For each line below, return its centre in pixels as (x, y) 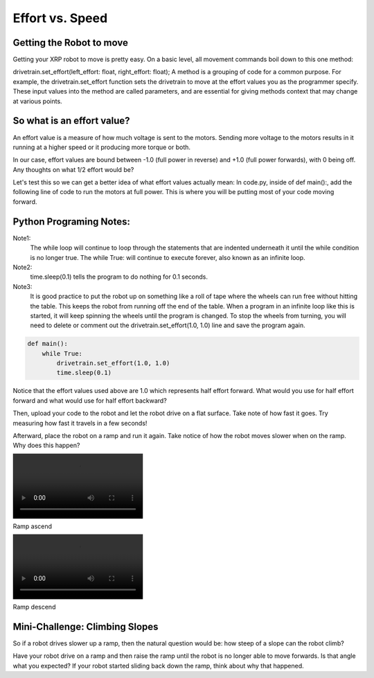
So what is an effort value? (72, 121)
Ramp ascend (32, 526)
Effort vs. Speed (60, 18)
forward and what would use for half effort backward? (90, 400)
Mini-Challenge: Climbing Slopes (86, 626)
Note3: (23, 286)
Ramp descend (34, 607)
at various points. (37, 101)
